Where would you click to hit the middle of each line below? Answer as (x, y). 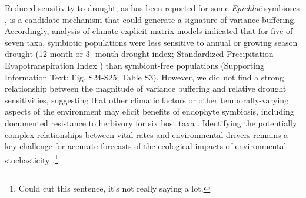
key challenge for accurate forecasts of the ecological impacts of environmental (146, 146)
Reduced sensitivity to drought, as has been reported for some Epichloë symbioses (152, 8)
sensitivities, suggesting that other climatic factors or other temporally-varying (147, 100)
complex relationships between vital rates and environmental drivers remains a (147, 134)
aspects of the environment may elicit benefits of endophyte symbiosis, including (149, 111)
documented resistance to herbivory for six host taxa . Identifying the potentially (151, 123)
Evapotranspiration (39, 65)
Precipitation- (252, 54)
